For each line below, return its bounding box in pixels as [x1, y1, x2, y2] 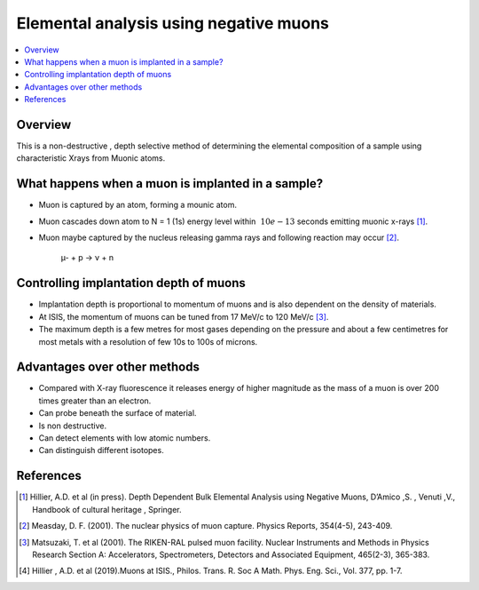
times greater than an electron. [38, 395, 152, 406]
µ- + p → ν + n [60, 252, 114, 263]
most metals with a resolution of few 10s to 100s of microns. [38, 336, 258, 347]
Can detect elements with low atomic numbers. [38, 433, 211, 443]
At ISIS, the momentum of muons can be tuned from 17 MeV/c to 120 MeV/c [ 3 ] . [38, 311, 329, 322]
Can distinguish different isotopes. [38, 445, 164, 456]
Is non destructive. [38, 420, 106, 431]
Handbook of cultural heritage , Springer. [32, 504, 182, 514]
